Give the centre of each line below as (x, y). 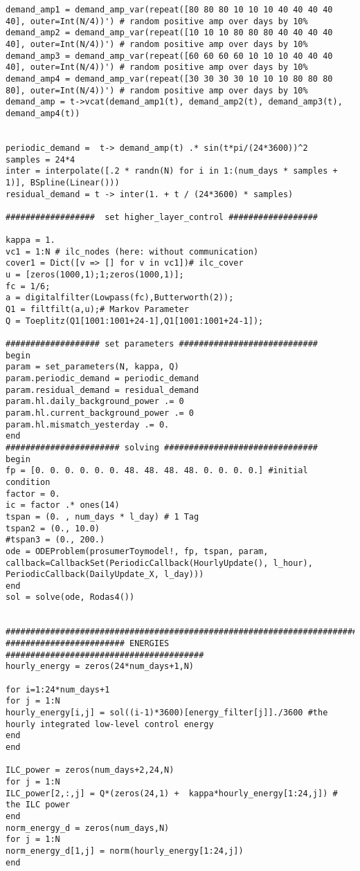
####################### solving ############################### (162, 447)
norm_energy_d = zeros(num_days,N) (88, 828)
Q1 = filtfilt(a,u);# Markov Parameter (97, 310)
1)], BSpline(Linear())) (63, 182)
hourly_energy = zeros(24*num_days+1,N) (100, 667)
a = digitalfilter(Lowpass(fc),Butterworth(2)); (120, 298)
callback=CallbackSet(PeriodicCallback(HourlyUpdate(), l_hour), (159, 563)
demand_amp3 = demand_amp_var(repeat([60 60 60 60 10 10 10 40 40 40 (169, 56)
